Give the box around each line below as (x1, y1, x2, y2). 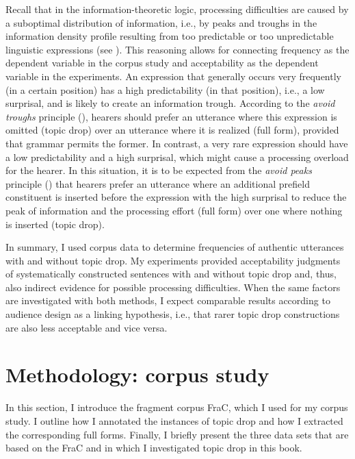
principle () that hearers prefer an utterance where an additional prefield (5, 176, 310, 190)
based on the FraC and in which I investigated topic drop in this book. (5, 441, 302, 455)
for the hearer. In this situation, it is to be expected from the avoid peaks (5, 163, 312, 177)
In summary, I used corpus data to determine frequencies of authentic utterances (5, 240, 344, 254)
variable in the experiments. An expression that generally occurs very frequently (5, 69, 341, 83)
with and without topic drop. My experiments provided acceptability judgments (5, 253, 341, 267)
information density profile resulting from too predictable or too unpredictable (5, 29, 334, 43)
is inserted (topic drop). (5, 216, 105, 231)
